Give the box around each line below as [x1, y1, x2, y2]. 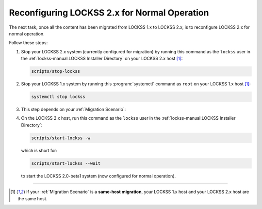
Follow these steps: [9, 40, 48, 46]
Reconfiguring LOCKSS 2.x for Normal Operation [9, 7, 209, 18]
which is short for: [21, 147, 58, 153]
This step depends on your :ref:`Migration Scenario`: [21, 107, 126, 113]
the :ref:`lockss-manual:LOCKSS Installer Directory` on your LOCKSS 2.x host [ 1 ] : [21, 56, 183, 62]
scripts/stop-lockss [31, 68, 80, 74]
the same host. [17, 195, 48, 201]
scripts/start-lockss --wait [31, 161, 101, 166]
